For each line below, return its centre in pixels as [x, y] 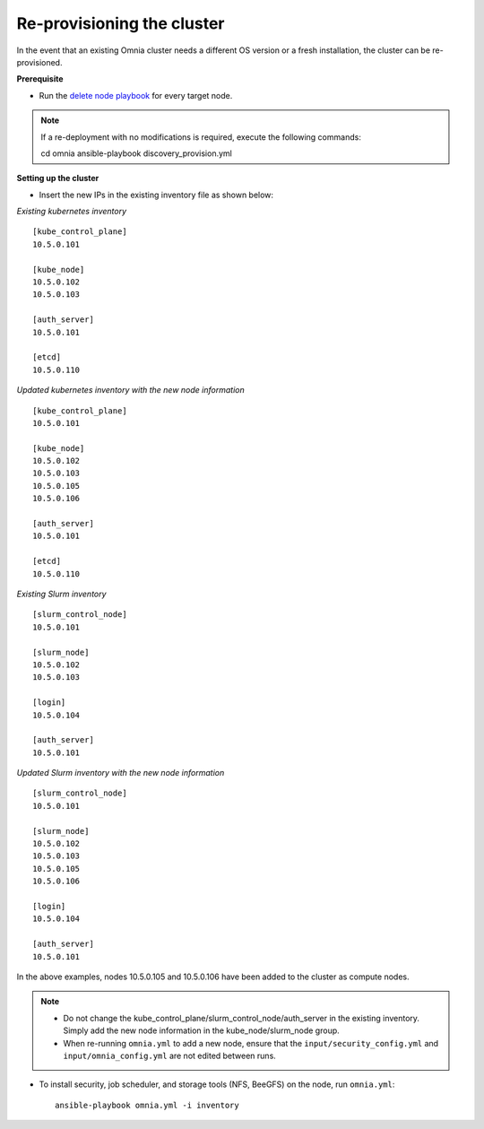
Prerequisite [40, 79]
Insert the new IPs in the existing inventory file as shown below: [156, 195]
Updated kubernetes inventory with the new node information [131, 390]
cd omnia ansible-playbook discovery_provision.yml [136, 153]
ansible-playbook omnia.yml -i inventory [147, 1105]
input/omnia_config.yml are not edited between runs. [170, 1055]
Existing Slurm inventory [61, 594]
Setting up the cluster [58, 178]
